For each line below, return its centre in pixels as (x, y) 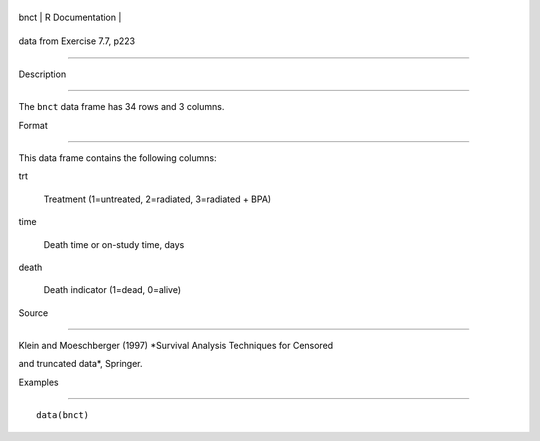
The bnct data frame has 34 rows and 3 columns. (121, 107)
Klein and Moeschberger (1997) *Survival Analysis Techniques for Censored (176, 346)
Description (42, 74)
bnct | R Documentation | (70, 17)
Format (33, 125)
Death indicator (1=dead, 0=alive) (112, 290)
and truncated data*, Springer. (80, 364)
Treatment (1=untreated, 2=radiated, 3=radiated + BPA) (157, 199)
